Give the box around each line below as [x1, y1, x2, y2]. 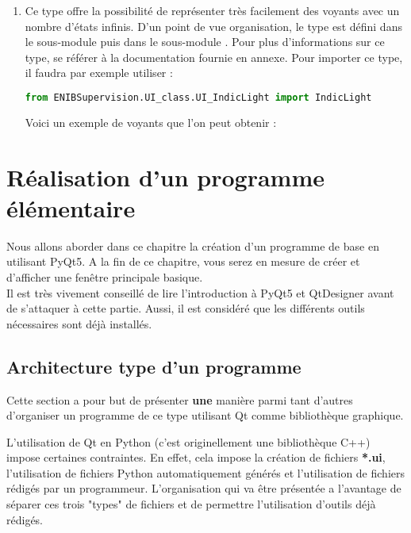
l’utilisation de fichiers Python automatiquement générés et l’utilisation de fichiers [6, 464, 405, 481]
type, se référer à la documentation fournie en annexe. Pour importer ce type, [25, 48, 403, 65]
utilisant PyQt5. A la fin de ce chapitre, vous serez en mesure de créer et [6, 253, 360, 270]
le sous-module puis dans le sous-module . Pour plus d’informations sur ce [25, 33, 385, 50]
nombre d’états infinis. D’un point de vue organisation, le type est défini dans [25, 17, 402, 34]
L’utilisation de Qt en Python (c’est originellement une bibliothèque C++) [6, 433, 371, 450]
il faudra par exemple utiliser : [25, 64, 173, 81]
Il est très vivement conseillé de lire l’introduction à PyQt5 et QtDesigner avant [6, 284, 394, 301]
